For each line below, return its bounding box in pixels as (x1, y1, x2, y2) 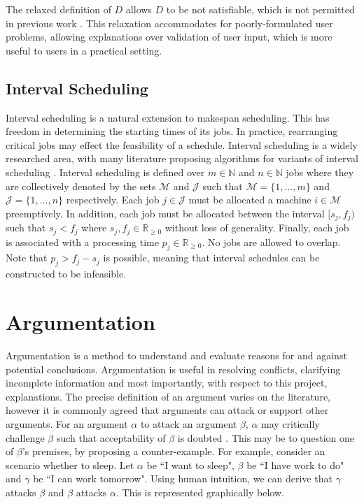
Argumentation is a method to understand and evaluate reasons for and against (6, 347, 347, 362)
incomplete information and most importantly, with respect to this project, (6, 375, 328, 390)
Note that (6, 250, 48, 265)
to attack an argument (140, 416, 237, 431)
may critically (261, 416, 320, 431)
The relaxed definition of (6, 2, 111, 16)
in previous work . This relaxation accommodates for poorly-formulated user (6, 15, 333, 30)
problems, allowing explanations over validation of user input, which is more (6, 29, 332, 44)
